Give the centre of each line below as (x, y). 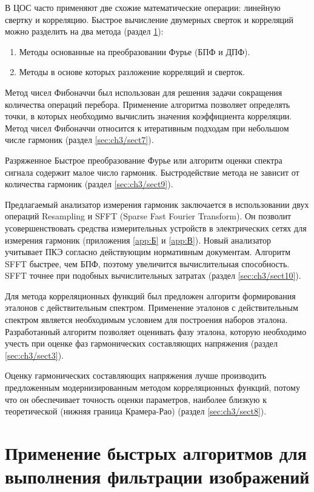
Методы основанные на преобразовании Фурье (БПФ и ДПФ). (135, 51)
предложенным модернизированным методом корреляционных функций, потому (152, 387)
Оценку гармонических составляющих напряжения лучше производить (136, 375)
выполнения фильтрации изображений (157, 477)
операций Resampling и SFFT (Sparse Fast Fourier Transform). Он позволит (148, 216)
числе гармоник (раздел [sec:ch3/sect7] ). (79, 140)
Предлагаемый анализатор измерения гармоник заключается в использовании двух (157, 204)
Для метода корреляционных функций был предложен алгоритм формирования (150, 295)
